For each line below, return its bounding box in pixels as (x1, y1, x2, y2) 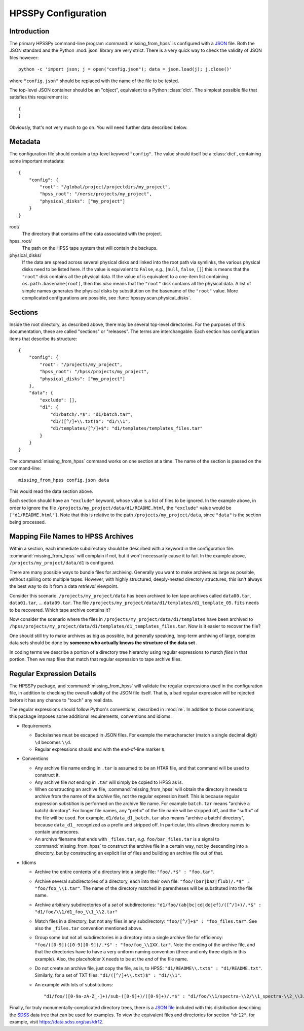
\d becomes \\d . (34, 739, 72, 745)
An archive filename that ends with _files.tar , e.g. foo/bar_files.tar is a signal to (34, 836, 220, 842)
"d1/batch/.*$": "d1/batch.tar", (50, 411, 134, 417)
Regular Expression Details (9, 669, 96, 678)
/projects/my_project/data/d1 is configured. (9, 560, 115, 566)
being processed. (9, 519, 46, 525)
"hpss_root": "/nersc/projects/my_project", (40, 191, 152, 197)
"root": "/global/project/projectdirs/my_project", (40, 184, 171, 190)
